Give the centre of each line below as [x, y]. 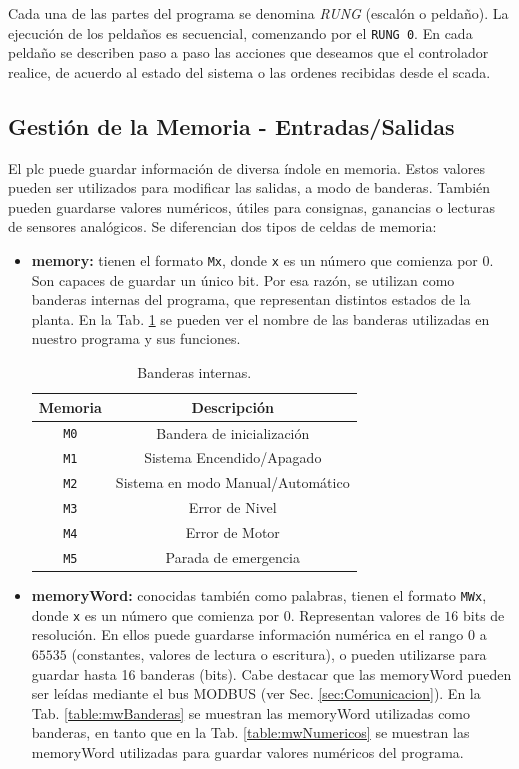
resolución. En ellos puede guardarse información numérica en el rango [247, 634]
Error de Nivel [232, 507]
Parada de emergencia [232, 557]
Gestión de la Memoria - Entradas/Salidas [231, 125]
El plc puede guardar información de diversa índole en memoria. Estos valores [246, 167]
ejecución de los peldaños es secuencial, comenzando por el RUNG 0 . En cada [240, 32]
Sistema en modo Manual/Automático [232, 482]
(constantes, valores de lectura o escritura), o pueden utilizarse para [279, 654]
